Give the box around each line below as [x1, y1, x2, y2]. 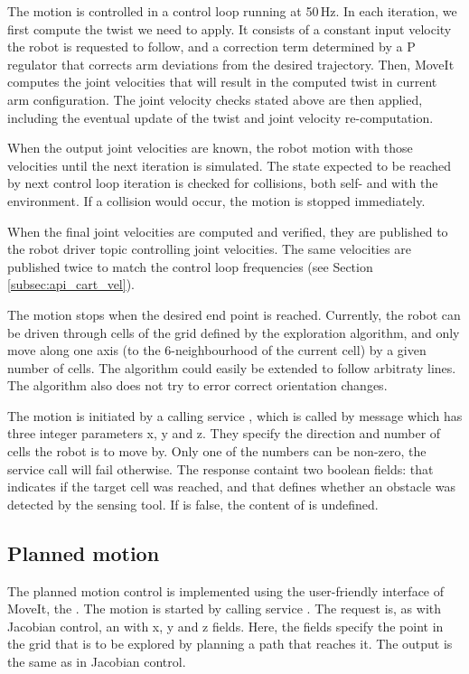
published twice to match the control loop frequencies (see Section [7, 257, 373, 276]
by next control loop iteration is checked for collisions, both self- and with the [7, 173, 438, 192]
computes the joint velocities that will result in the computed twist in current [7, 72, 437, 91]
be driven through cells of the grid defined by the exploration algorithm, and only [7, 323, 460, 342]
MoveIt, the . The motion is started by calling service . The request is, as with [7, 599, 442, 618]
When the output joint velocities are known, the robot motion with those [7, 138, 413, 157]
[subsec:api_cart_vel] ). [7, 275, 135, 294]
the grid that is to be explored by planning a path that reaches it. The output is [7, 634, 453, 653]
